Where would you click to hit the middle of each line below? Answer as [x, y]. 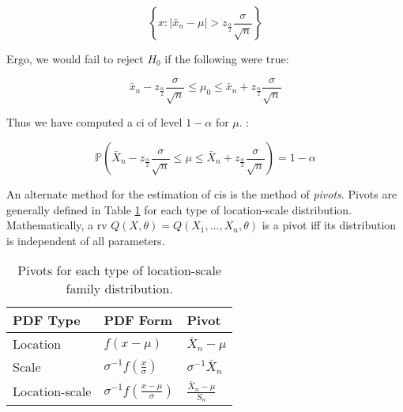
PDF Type [47, 320]
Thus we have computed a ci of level [94, 122]
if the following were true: [227, 59]
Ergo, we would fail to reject [75, 59]
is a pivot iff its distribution [329, 225]
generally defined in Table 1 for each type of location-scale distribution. [179, 209]
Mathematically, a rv [57, 225]
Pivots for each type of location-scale [120, 270]
